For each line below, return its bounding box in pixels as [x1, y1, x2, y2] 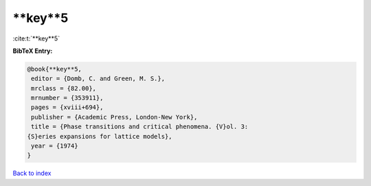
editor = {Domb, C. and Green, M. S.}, [31, 75, 165, 82]
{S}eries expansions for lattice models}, [27, 132, 172, 140]
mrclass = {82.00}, [31, 84, 96, 92]
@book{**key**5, [27, 65, 82, 73]
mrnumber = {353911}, [31, 94, 104, 102]
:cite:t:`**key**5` [12, 34, 60, 43]
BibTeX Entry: [12, 47, 53, 55]
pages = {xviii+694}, [31, 104, 104, 111]
